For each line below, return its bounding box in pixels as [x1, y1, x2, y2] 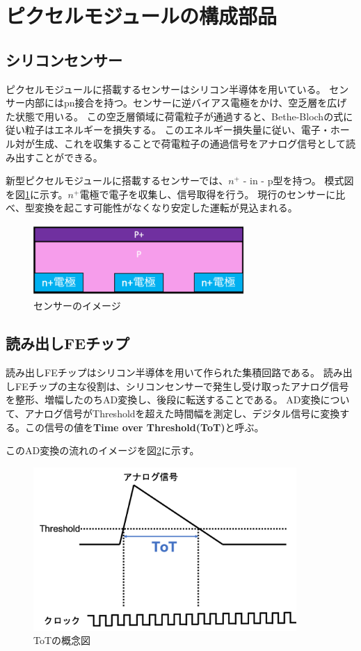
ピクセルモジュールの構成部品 [6, 1, 278, 30]
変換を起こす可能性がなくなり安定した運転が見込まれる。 [34, 200, 298, 215]
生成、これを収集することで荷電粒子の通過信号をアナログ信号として [34, 136, 346, 150]
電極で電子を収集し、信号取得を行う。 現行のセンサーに [79, 186, 336, 201]
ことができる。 [34, 150, 103, 164]
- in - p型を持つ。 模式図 [243, 173, 354, 188]
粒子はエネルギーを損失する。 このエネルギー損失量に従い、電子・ [24, 122, 330, 137]
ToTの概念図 [33, 633, 91, 648]
